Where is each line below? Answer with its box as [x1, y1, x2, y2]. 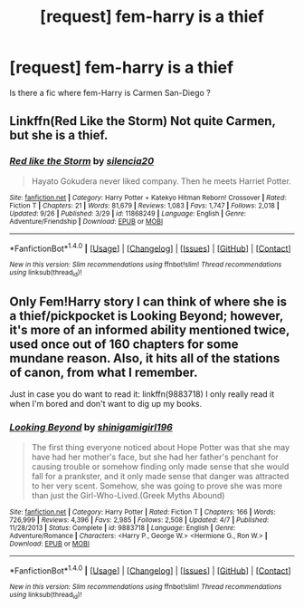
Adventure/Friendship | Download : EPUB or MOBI [9, 217, 164, 226]
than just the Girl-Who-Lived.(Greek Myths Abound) [31, 489, 225, 500]
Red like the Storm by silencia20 [9, 155, 155, 168]
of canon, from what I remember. [9, 365, 198, 380]
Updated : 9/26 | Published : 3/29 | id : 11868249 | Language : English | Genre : [9, 208, 247, 218]
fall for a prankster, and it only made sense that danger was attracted [31, 470, 290, 481]
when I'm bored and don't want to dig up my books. [9, 399, 203, 410]
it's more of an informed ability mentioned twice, [9, 323, 290, 337]
